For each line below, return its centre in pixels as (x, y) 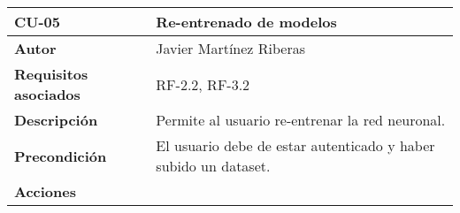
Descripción (56, 120)
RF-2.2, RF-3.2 (203, 84)
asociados (47, 94)
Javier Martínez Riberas (231, 48)
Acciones (45, 191)
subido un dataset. (213, 166)
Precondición (61, 156)
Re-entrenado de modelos (246, 22)
